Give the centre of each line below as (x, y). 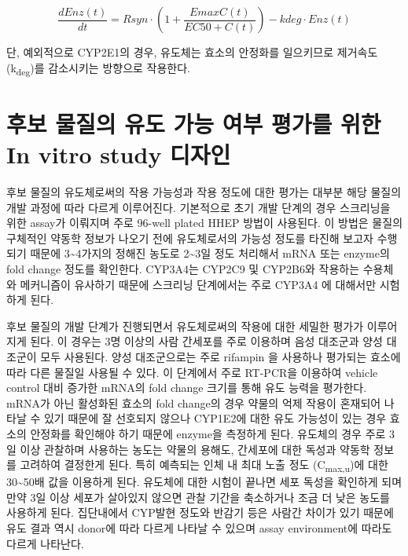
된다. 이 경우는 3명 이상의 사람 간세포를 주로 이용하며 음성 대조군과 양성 (206, 341)
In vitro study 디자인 (119, 154)
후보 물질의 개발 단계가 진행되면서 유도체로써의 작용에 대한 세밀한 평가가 (185, 326)
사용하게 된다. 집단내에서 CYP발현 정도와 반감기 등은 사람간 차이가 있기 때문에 (200, 512)
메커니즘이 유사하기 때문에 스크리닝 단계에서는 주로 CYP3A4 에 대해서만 (198, 284)
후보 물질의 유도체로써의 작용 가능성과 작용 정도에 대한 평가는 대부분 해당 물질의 (204, 192)
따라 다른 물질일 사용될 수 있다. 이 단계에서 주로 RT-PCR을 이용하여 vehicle (192, 372)
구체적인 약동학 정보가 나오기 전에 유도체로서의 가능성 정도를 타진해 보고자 (190, 238)
